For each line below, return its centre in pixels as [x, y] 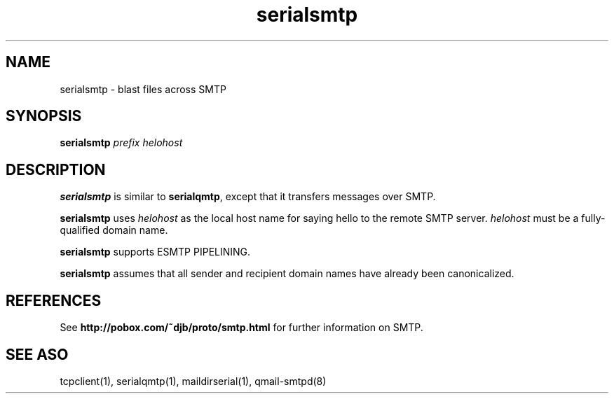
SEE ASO [37, 354]
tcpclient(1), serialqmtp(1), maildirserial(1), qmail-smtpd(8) [193, 381]
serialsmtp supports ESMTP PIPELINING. [155, 252]
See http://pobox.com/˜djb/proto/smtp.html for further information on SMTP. [241, 328]
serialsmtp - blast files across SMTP [143, 89]
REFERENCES [54, 300]
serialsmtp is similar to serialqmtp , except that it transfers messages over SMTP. [248, 197]
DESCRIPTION [56, 169]
